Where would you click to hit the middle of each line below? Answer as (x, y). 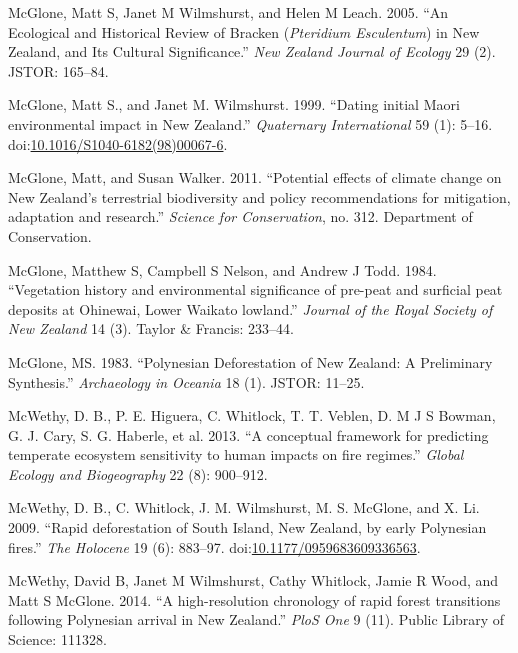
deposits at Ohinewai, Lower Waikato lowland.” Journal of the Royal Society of (250, 308)
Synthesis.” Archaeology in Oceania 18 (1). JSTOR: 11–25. (186, 381)
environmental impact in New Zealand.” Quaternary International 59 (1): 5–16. (250, 123)
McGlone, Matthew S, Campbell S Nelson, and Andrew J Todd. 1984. (222, 269)
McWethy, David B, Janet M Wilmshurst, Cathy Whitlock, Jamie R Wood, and (253, 580)
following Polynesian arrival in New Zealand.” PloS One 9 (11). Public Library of (256, 619)
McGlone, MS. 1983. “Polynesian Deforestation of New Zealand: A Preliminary (250, 361)
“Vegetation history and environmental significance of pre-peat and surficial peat (255, 289)
